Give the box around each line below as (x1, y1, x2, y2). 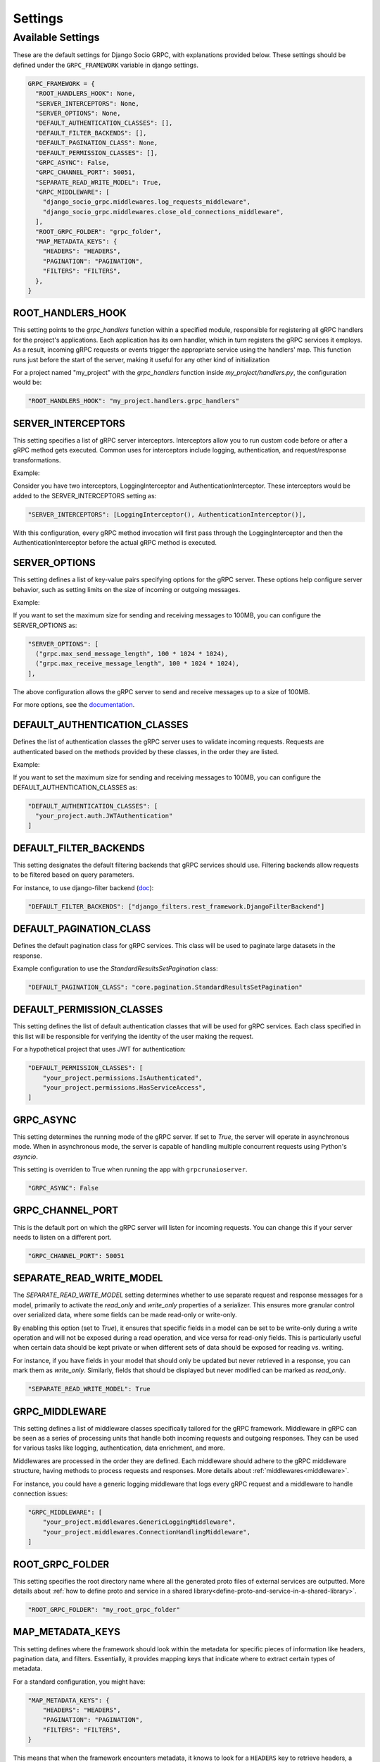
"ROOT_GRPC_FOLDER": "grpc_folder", (35, 228, 162, 235)
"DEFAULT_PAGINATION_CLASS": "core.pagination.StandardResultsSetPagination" (27, 983, 303, 991)
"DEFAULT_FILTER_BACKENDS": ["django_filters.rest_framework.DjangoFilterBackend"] (27, 902, 325, 911)
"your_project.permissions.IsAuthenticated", (42, 1073, 203, 1082)
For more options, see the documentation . (13, 701, 135, 709)
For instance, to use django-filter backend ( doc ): (13, 883, 154, 892)
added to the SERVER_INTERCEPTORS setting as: (13, 491, 157, 500)
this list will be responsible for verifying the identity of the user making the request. (13, 1032, 253, 1040)
